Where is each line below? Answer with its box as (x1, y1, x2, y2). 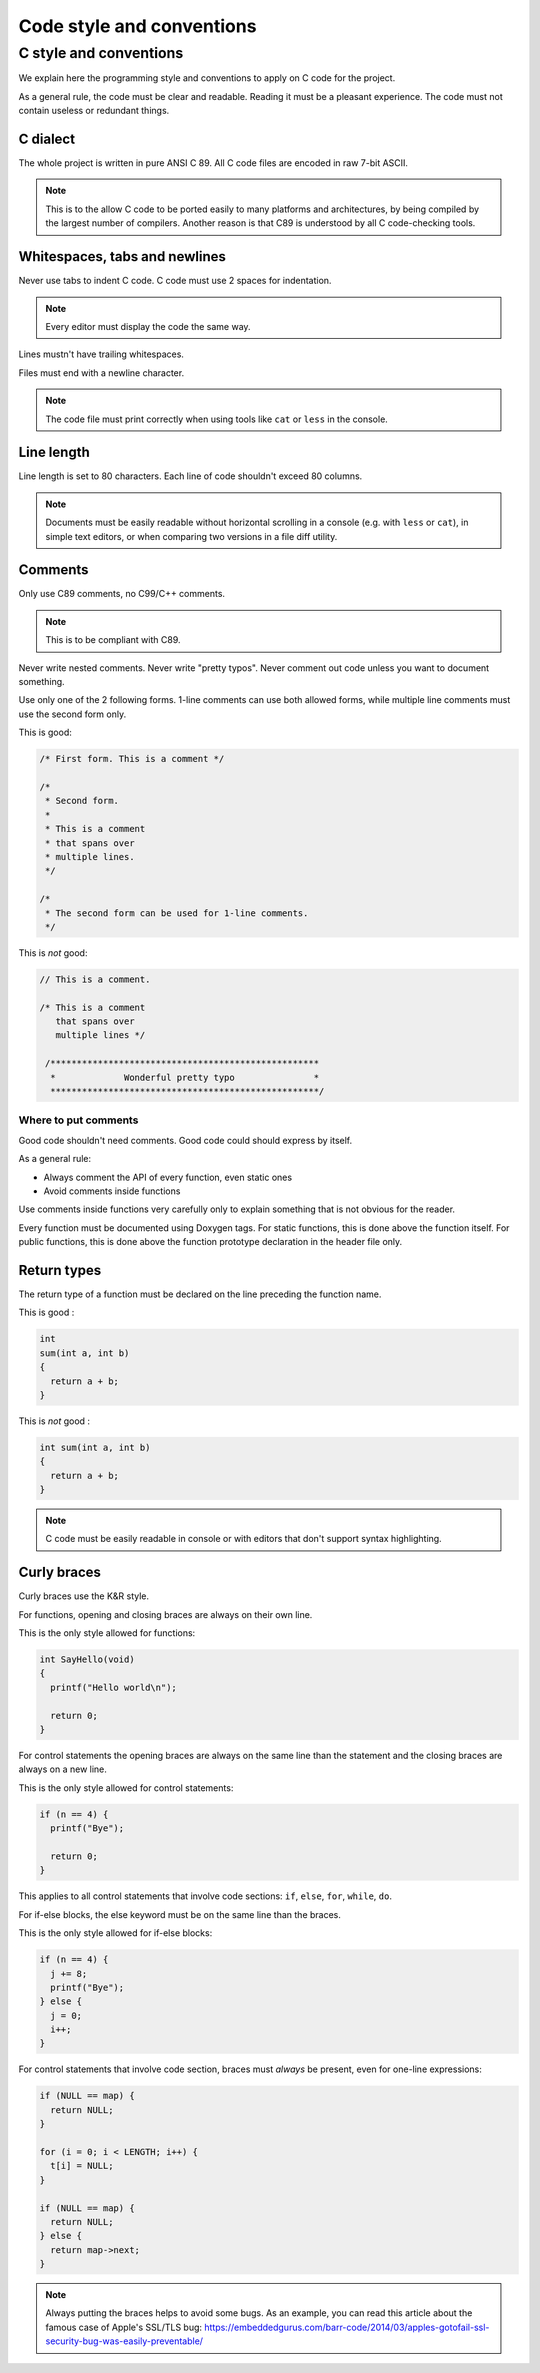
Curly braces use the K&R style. (18, 1590, 150, 1602)
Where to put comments (18, 1113, 139, 1127)
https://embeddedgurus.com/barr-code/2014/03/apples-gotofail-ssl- (203, 2321, 490, 2333)
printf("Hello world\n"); (50, 1681, 177, 1693)
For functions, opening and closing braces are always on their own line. (18, 1608, 313, 1620)
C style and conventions (18, 44, 184, 62)
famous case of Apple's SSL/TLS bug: (45, 2321, 203, 2333)
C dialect (18, 130, 75, 147)
